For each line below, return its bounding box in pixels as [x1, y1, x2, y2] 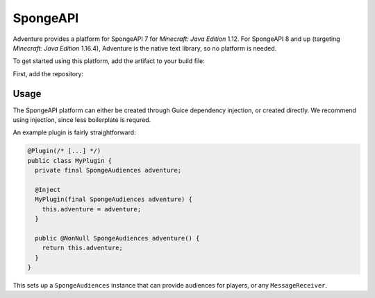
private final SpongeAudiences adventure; [35, 166, 182, 175]
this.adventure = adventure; [42, 205, 142, 213]
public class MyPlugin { [27, 157, 112, 164]
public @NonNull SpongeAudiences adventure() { [35, 234, 200, 242]
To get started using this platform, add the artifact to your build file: [12, 57, 205, 65]
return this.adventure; [42, 244, 123, 252]
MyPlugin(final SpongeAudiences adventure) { [35, 195, 192, 204]
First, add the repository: [12, 69, 83, 78]
